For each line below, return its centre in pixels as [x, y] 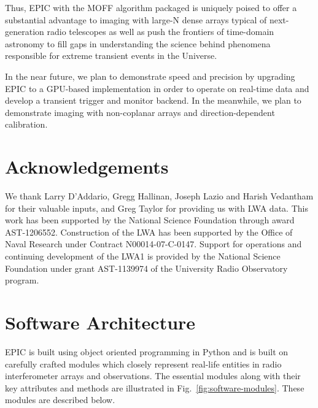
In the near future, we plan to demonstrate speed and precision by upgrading [150, 76]
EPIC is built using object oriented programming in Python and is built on [147, 351]
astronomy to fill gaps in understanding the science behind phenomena [138, 43]
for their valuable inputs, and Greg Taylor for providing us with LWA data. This [157, 208]
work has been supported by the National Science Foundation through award [150, 220]
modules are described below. [60, 400]
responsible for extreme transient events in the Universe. [111, 56]
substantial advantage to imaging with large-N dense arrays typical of [136, 19]
